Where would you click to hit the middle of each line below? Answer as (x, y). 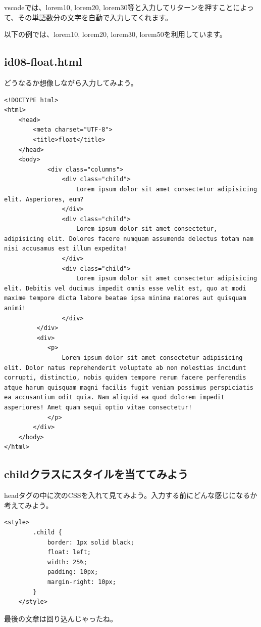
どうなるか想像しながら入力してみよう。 (71, 82)
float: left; (69, 552)
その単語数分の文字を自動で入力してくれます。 (95, 17)
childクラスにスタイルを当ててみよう (96, 474)
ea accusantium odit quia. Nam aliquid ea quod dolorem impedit (114, 398)
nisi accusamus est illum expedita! (66, 249)
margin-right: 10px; (82, 582)
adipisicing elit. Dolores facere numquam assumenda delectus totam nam (129, 239)
